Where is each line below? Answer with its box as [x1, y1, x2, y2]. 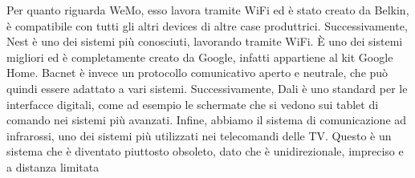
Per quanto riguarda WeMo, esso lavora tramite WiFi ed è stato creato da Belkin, [6, 2, 409, 18]
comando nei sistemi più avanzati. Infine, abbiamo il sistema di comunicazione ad [6, 111, 407, 128]
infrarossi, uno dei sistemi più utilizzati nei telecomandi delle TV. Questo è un [6, 127, 392, 144]
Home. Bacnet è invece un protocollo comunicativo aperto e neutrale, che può [6, 64, 389, 81]
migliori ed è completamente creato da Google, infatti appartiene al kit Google [6, 48, 393, 65]
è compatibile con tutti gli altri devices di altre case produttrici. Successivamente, [6, 17, 408, 34]
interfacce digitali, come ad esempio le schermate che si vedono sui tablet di [6, 95, 379, 112]
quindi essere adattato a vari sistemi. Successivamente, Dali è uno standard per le [6, 79, 408, 96]
